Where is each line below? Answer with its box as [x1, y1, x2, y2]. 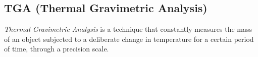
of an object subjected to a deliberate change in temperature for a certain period [4, 33, 254, 44]
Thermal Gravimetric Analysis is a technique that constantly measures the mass [4, 24, 252, 34]
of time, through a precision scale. [4, 43, 109, 54]
